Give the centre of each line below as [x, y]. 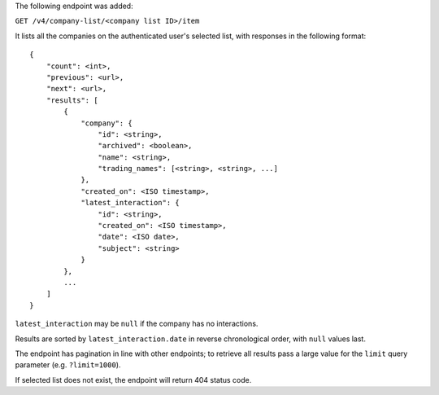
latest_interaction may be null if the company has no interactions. [137, 324]
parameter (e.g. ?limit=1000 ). [68, 365]
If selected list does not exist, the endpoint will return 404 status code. [133, 380]
